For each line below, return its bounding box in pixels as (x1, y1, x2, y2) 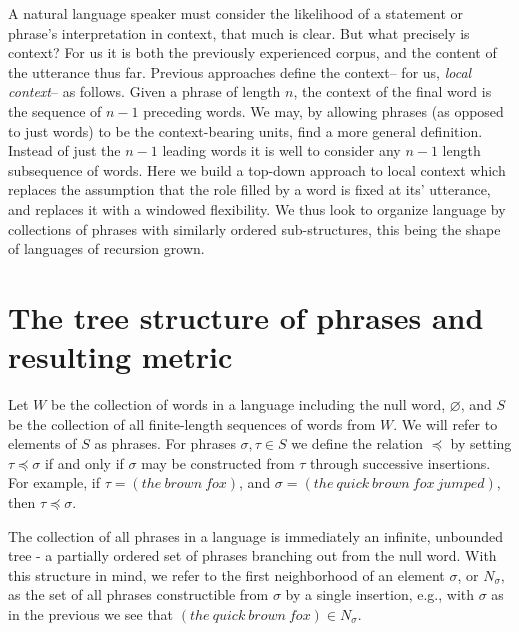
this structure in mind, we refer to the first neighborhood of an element (8, 564, 445, 585)
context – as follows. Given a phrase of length (8, 81, 281, 102)
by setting (450, 433, 512, 454)
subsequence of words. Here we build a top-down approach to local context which (8, 159, 506, 180)
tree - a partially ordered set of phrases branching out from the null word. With (8, 545, 497, 566)
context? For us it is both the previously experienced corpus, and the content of (8, 42, 497, 63)
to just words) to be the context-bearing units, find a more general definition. (8, 120, 483, 141)
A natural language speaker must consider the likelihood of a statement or (8, 3, 464, 23)
